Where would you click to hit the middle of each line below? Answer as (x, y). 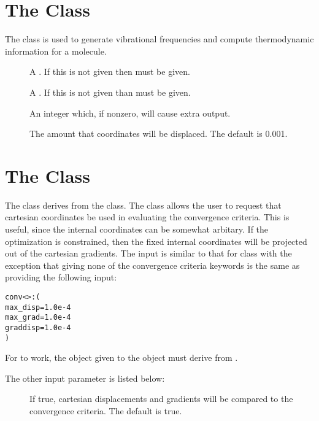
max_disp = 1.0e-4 (38, 307)
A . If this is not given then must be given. (110, 71)
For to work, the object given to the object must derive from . (121, 357)
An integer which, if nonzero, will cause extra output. (130, 113)
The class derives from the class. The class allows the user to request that (143, 205)
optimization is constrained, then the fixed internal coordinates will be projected (156, 241)
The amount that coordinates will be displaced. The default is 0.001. (159, 133)
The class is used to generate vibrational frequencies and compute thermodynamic (159, 39)
